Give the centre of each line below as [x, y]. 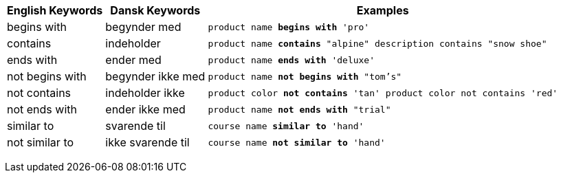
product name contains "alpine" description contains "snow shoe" [377, 43]
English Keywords [55, 10]
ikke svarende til [147, 142]
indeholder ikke [145, 93]
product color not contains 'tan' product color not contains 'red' [383, 93]
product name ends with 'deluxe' [291, 60]
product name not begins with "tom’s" [305, 76]
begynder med [143, 27]
